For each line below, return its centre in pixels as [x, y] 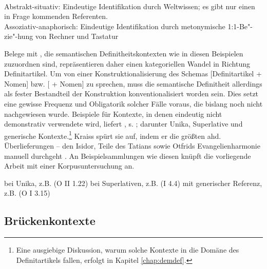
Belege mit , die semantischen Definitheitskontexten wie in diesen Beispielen [124, 53]
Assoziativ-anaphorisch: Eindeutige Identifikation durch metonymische [115, 26]
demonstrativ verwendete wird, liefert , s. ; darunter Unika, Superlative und [123, 124]
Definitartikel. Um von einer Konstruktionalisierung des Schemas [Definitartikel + [133, 74]
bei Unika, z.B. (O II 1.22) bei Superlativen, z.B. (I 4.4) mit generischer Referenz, [133, 183]
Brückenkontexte [50, 221]
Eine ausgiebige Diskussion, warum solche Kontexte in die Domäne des [128, 250]
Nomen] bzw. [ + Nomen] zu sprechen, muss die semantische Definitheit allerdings [133, 83]
